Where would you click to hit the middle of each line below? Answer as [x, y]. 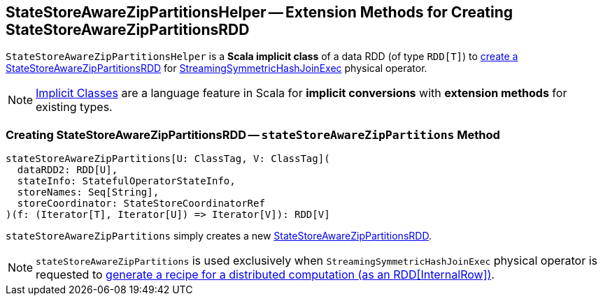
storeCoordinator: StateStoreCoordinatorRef [141, 204]
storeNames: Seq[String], [88, 192]
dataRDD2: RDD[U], [68, 170]
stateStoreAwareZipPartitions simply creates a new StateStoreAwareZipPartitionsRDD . [219, 236]
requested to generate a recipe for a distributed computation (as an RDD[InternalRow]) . [265, 275]
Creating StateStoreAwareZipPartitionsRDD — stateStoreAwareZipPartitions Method [253, 134]
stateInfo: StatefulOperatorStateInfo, [126, 181]
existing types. [74, 107]
